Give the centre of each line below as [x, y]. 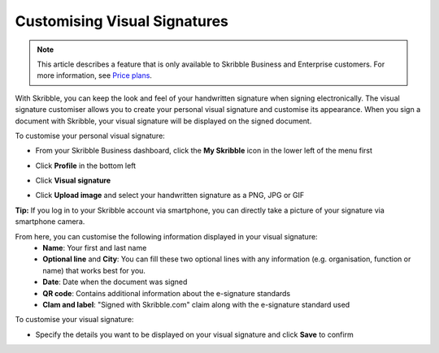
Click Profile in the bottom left [86, 166]
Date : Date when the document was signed [115, 282]
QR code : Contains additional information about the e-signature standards [167, 293]
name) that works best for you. [94, 270]
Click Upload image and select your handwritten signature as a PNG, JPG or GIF [170, 196]
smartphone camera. [50, 222]
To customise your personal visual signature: [90, 136]
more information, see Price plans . [94, 75]
